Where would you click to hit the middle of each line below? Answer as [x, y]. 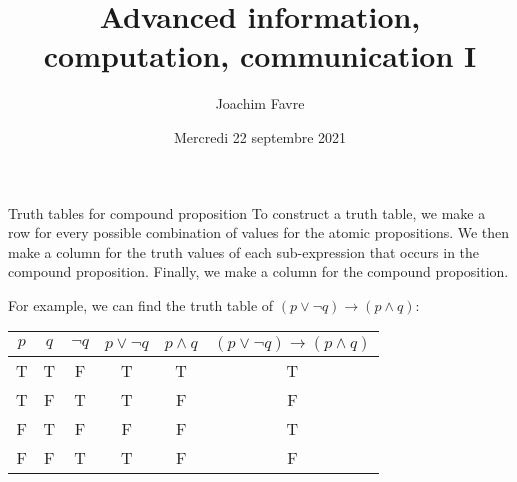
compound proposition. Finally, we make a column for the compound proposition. [258, 271]
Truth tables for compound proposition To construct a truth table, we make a [247, 212]
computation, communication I [260, 55]
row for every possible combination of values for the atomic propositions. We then [259, 232]
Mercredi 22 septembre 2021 [260, 136]
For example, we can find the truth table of [141, 304]
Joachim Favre [260, 103]
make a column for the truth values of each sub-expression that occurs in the [244, 251]
